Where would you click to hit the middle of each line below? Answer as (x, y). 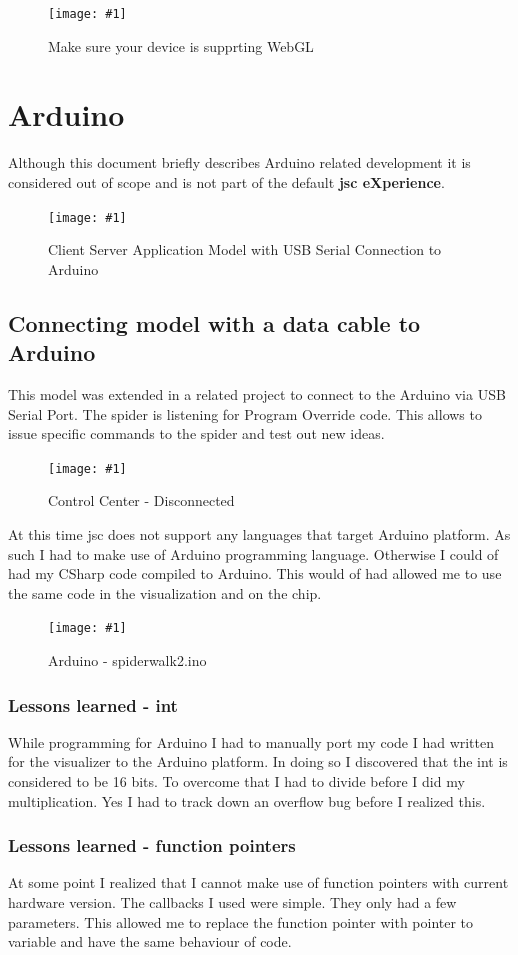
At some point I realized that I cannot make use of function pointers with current (258, 882)
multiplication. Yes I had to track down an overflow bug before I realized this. (247, 800)
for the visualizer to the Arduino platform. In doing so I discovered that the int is (258, 761)
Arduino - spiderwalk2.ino (127, 660)
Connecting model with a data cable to (214, 322)
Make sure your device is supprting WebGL (181, 45)
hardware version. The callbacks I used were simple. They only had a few (232, 902)
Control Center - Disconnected (141, 500)
